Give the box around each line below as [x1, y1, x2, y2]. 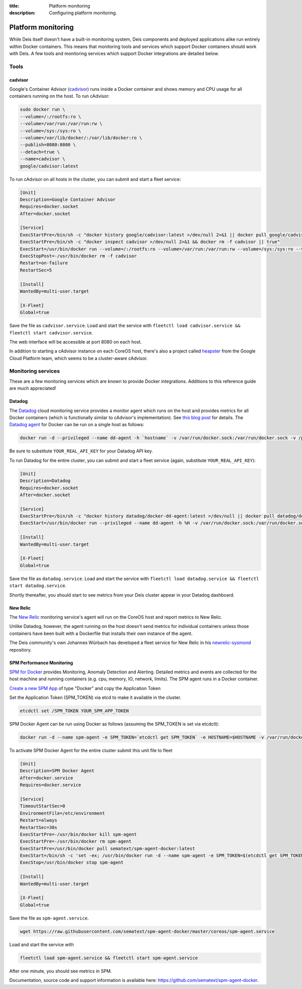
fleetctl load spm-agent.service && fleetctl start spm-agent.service [20, 955, 198, 961]
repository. [9, 647, 32, 653]
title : [9, 3, 20, 9]
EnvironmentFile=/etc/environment [20, 810, 105, 816]
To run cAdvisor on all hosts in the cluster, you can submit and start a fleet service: [9, 176, 181, 182]
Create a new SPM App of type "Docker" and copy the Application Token [9, 685, 161, 691]
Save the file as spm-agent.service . [9, 915, 89, 921]
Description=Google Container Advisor [20, 197, 116, 202]
